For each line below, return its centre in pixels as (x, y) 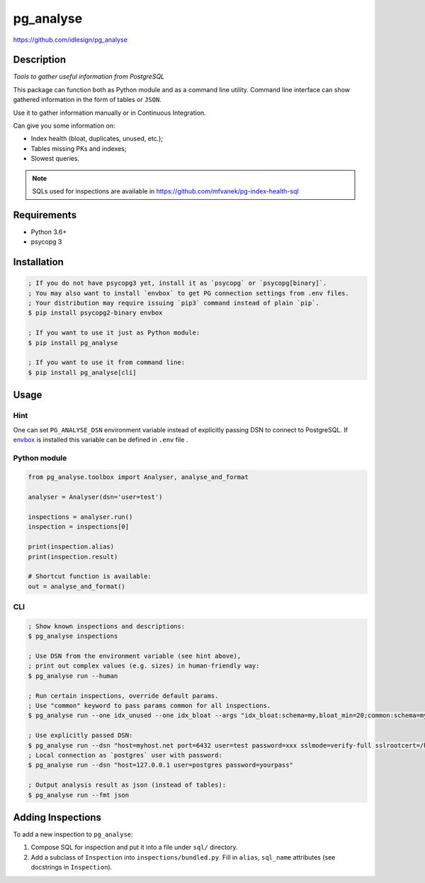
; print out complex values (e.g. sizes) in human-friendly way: (144, 666)
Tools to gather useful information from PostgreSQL (89, 77)
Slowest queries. (55, 159)
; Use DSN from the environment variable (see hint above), (135, 656)
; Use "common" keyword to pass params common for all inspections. (149, 706)
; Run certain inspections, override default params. (123, 696)
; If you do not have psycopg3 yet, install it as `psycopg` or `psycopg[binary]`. (177, 283)
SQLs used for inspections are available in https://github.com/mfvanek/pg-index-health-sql (165, 191)
